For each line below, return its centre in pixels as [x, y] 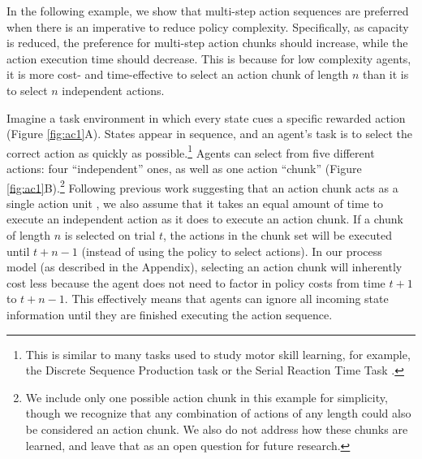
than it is [386, 74]
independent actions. [113, 90]
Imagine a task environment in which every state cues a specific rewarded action [206, 117]
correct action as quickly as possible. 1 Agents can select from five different [191, 151]
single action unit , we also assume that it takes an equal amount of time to [195, 203]
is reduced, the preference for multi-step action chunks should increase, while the [207, 43]
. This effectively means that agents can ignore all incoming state [226, 299]
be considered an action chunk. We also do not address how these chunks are [217, 429]
